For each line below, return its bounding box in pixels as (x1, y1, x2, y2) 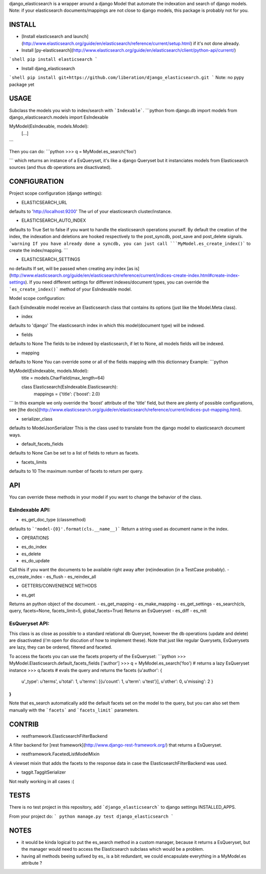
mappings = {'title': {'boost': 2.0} (33, 391, 100, 397)
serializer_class (21, 416, 53, 422)
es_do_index (21, 544, 47, 550)
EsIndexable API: (9, 506, 51, 513)
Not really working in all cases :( (9, 778, 74, 784)
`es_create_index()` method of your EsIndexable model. (9, 286, 132, 292)
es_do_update (21, 558, 50, 564)
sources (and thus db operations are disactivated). (9, 165, 112, 170)
